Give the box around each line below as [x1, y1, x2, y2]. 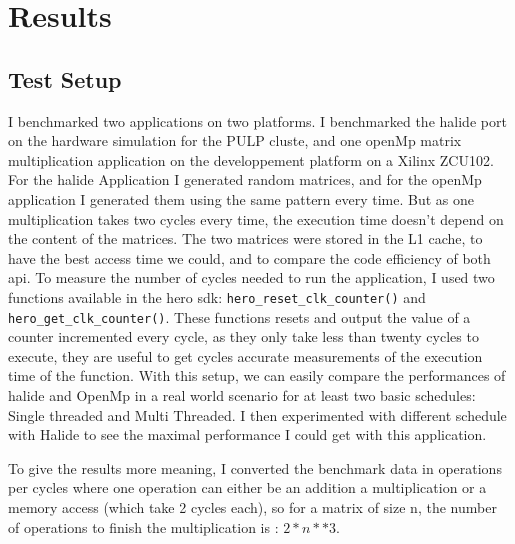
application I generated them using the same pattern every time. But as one [8, 188, 475, 209]
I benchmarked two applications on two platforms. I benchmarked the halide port [8, 110, 507, 131]
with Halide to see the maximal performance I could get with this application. [8, 424, 487, 445]
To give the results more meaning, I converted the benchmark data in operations [8, 457, 502, 478]
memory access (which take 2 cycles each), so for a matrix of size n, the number [8, 496, 497, 517]
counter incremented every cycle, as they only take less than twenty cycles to [8, 326, 479, 347]
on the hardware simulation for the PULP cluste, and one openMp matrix [8, 130, 462, 151]
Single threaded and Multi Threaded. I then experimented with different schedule [8, 404, 507, 425]
